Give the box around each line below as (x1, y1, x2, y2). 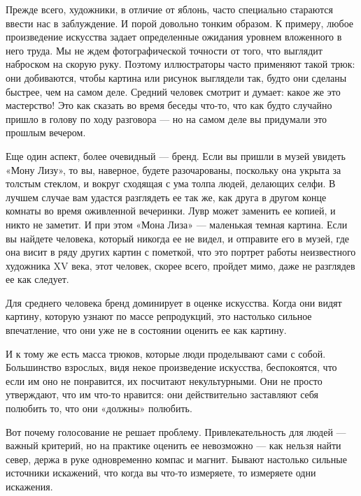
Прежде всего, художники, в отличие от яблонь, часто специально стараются (6, 2, 333, 16)
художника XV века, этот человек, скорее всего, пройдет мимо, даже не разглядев (6, 258, 355, 272)
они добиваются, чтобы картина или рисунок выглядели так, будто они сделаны (6, 70, 347, 85)
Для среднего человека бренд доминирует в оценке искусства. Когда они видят (6, 295, 342, 309)
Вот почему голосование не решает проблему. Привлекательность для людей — (6, 424, 346, 439)
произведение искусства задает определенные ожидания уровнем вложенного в (6, 29, 342, 44)
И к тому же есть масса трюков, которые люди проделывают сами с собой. (6, 346, 326, 360)
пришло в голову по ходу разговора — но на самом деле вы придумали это (6, 111, 327, 126)
